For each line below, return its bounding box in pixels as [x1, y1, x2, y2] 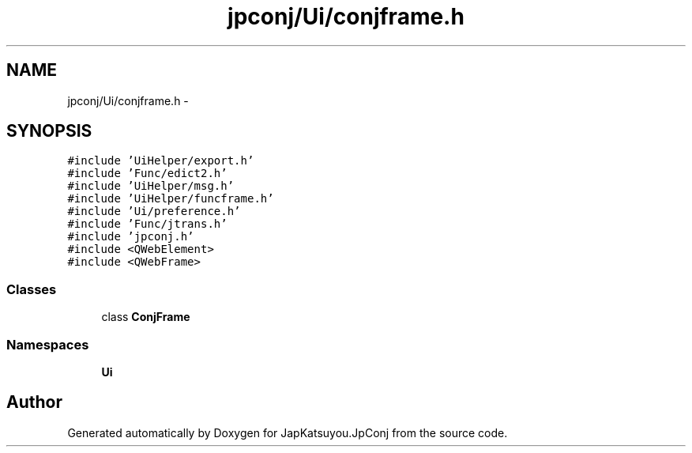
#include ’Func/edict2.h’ [67, 167, 228, 180]
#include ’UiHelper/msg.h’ [67, 179, 235, 193]
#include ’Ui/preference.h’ [67, 205, 241, 218]
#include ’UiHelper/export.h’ [67, 154, 254, 168]
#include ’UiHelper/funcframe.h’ [67, 192, 274, 206]
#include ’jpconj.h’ [67, 230, 194, 243]
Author [6, 392, 62, 413]
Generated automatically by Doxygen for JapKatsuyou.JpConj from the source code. [67, 425, 508, 440]
